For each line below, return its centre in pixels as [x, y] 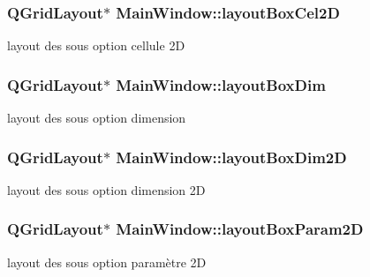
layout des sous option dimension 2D [106, 189]
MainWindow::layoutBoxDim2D [231, 157]
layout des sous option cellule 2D [96, 45]
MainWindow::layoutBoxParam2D [240, 229]
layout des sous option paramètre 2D [107, 262]
